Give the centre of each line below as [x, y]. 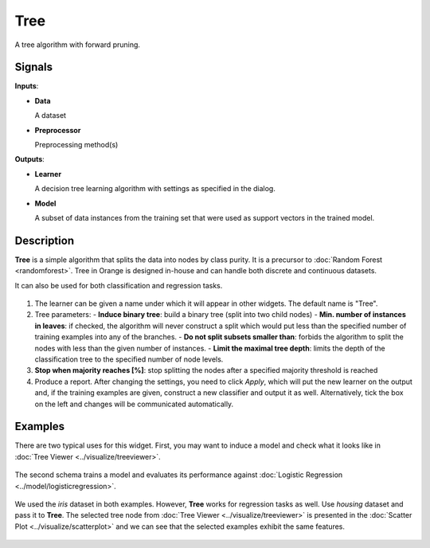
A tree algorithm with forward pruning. [78, 45]
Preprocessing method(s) [76, 145]
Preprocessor [58, 130]
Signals [34, 67]
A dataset [51, 115]
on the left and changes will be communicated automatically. [134, 404]
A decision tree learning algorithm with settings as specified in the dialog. [155, 189]
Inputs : [27, 86]
